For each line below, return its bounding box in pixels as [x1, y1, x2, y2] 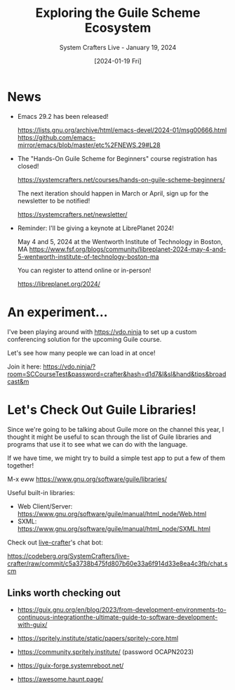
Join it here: [7, 362, 42, 371]
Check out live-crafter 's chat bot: [7, 538, 103, 547]
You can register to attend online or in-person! [17, 266, 152, 274]
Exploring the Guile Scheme [35, 5, 201, 21]
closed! [17, 162, 39, 170]
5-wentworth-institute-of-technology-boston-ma [17, 252, 159, 261]
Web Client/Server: [17, 501, 73, 511]
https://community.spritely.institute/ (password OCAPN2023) [17, 648, 194, 656]
